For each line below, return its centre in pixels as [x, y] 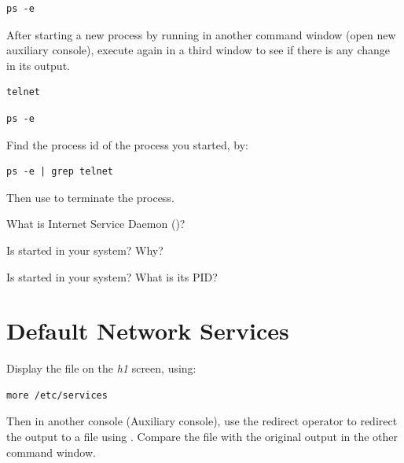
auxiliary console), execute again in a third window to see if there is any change [198, 50]
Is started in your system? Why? [85, 250]
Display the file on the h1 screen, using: [101, 368]
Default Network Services [148, 331]
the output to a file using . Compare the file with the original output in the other [202, 437]
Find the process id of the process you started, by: [127, 144]
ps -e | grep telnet [60, 172]
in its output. [38, 65]
